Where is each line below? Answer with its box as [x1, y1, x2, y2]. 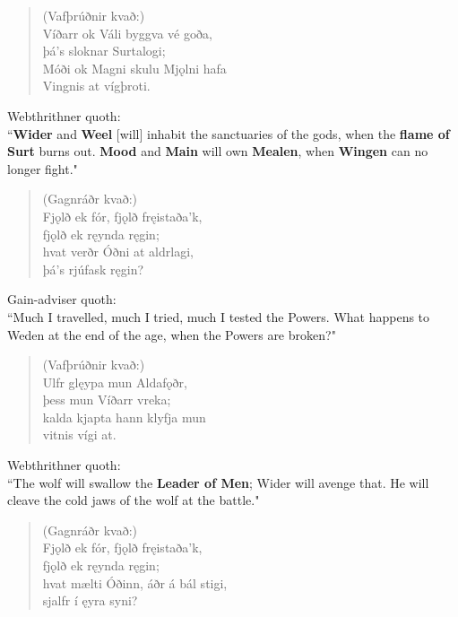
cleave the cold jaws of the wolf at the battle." [7, 491, 260, 509]
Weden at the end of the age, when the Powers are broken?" [7, 325, 336, 343]
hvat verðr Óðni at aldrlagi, [42, 242, 194, 261]
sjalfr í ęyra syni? [42, 591, 138, 610]
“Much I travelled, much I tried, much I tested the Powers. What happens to [7, 307, 430, 326]
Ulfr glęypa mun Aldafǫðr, [42, 372, 187, 391]
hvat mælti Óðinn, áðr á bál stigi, [42, 573, 228, 592]
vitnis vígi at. [42, 425, 117, 444]
